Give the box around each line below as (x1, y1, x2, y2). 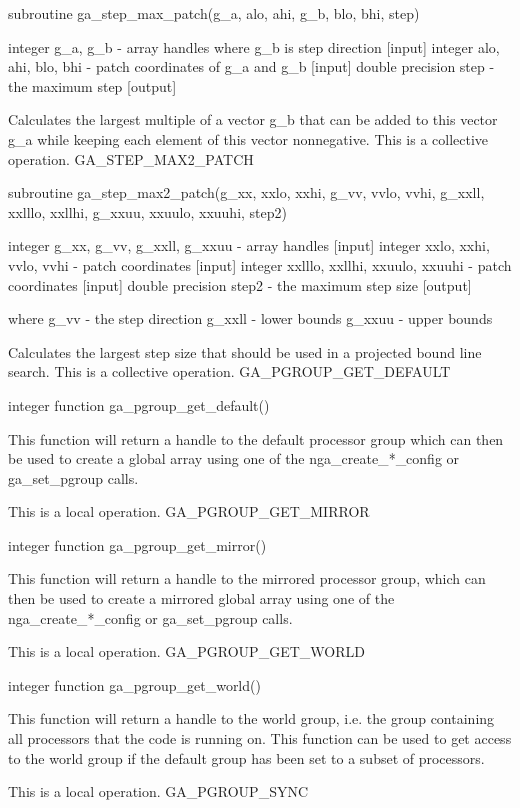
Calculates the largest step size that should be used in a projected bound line (8, 341, 482, 362)
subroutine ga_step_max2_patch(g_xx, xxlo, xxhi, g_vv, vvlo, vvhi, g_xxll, (8, 182, 485, 203)
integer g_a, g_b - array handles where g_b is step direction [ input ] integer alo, (8, 36, 500, 57)
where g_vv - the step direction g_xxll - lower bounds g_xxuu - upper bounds (8, 308, 493, 329)
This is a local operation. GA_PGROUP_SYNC (8, 781, 309, 802)
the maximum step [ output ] (8, 75, 177, 96)
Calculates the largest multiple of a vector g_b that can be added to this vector (8, 109, 498, 130)
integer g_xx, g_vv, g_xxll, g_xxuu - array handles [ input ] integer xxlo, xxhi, (8, 235, 490, 256)
